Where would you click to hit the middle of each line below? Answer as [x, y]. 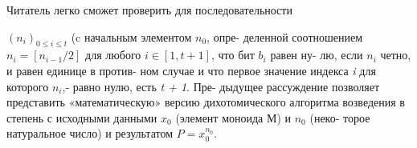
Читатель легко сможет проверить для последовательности [149, 10]
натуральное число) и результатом [90, 133]
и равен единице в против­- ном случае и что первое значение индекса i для [191, 70]
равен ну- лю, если [317, 55]
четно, [396, 55]
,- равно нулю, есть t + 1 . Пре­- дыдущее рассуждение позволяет [221, 86]
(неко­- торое [340, 117]
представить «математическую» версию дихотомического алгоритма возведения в [206, 102]
